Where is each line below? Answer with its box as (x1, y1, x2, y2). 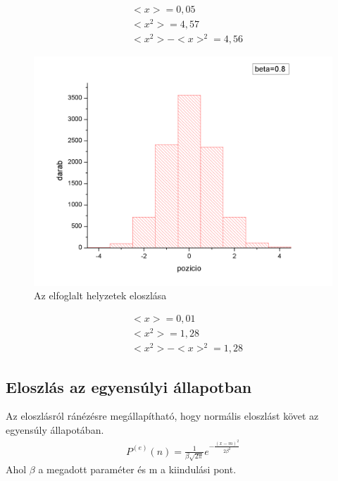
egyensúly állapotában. (6, 422, 104, 437)
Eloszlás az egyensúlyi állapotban (6, 375, 252, 397)
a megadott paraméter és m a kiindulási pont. (38, 462, 237, 477)
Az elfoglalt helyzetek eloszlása (34, 288, 167, 303)
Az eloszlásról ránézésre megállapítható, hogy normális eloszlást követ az (6, 408, 319, 423)
